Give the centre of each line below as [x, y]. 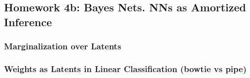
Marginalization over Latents [63, 46]
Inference [28, 21]
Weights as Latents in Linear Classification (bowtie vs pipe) [125, 68]
